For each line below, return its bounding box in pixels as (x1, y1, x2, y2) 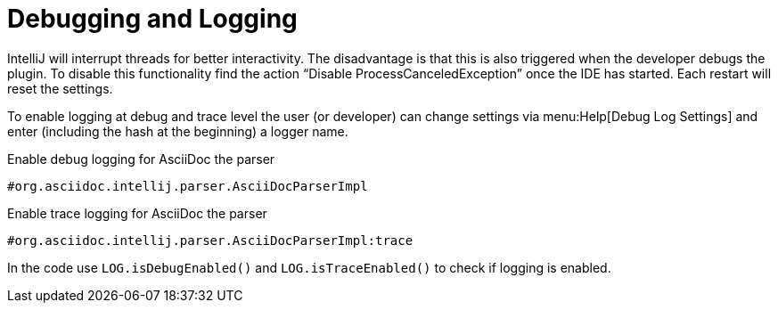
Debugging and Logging (7, 4, 298, 34)
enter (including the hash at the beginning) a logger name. (7, 123, 348, 139)
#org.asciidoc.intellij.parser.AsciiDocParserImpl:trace (7, 232, 414, 248)
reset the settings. (7, 80, 113, 96)
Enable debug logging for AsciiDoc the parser (7, 151, 275, 167)
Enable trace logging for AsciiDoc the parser (7, 205, 267, 221)
